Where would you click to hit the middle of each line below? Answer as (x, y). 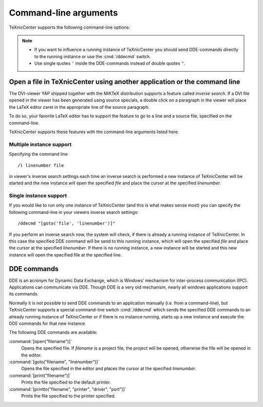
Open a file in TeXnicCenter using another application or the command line (125, 82)
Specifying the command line (38, 154)
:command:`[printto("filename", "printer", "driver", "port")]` (68, 389)
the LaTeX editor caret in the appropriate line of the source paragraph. (79, 107)
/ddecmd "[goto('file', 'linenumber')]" (66, 223)
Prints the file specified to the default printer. (66, 382)
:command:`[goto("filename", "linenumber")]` (54, 362)
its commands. (24, 294)
